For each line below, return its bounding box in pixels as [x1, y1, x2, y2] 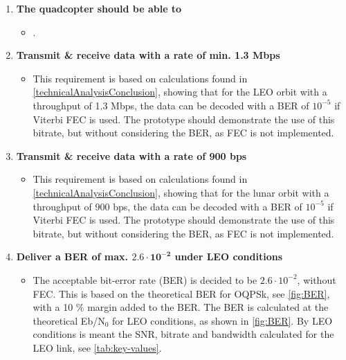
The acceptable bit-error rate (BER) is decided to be [33, 272, 257, 287]
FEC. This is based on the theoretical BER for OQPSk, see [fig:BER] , [33, 286, 330, 300]
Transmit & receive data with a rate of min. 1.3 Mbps [16, 48, 280, 62]
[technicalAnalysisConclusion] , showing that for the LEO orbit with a [33, 84, 327, 99]
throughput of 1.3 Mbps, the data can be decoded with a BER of [33, 98, 309, 112]
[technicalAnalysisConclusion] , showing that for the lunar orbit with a [33, 185, 329, 199]
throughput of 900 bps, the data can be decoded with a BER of [33, 199, 302, 213]
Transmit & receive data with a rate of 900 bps [16, 148, 247, 163]
